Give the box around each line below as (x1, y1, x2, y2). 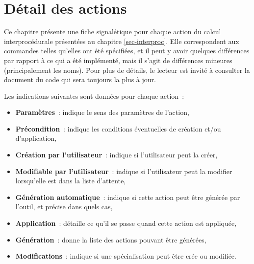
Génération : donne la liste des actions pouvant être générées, (15, 234, 206, 244)
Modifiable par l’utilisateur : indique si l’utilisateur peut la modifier (15, 166, 232, 176)
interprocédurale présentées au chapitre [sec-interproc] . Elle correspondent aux (4, 36, 239, 46)
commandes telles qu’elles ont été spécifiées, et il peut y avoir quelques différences (4, 45, 250, 56)
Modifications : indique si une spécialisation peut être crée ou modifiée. (15, 251, 236, 261)
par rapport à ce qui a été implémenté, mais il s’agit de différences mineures (4, 55, 232, 65)
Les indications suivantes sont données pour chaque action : (4, 90, 184, 101)
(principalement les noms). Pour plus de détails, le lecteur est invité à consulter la (4, 65, 250, 75)
